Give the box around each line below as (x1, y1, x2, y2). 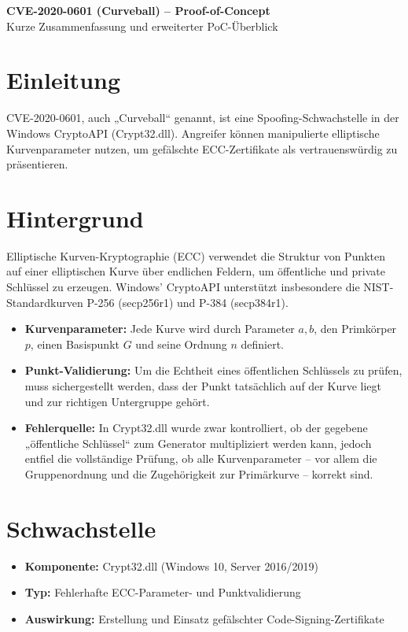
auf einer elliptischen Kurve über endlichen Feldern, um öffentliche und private (6, 263, 385, 279)
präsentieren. (6, 156, 68, 172)
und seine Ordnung (135, 335, 227, 352)
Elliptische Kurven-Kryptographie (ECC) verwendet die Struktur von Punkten (6, 247, 386, 264)
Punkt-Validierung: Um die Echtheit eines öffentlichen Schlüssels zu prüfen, (24, 362, 402, 379)
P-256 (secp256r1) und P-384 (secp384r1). (86, 294, 289, 310)
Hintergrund (6, 201, 144, 234)
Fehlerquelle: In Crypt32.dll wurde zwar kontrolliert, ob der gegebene (24, 419, 368, 436)
